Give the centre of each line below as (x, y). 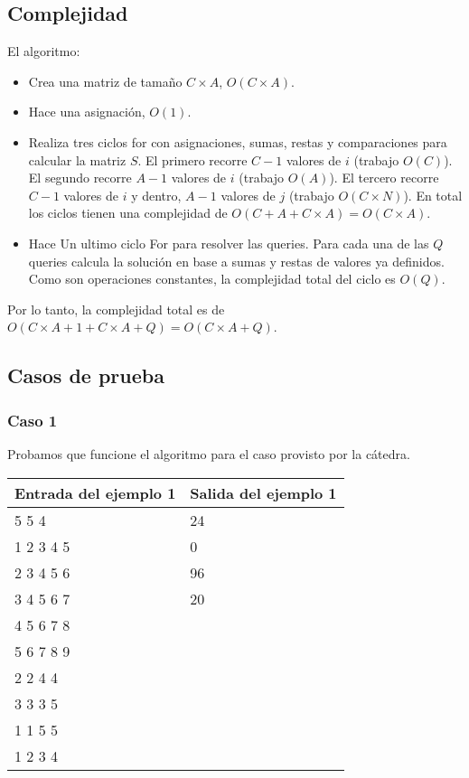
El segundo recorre (80, 178)
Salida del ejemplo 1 (263, 492)
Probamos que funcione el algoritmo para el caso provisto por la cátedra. (209, 453)
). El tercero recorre (384, 178)
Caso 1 (33, 420)
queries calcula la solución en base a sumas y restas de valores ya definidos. (236, 261)
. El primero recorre (192, 159)
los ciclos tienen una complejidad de (128, 213)
